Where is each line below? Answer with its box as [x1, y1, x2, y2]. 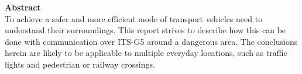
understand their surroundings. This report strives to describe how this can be [5, 24, 286, 36]
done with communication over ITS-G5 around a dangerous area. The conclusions [5, 35, 298, 47]
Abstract [5, 1, 41, 13]
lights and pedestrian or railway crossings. [5, 58, 155, 70]
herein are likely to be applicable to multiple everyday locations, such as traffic [5, 47, 287, 59]
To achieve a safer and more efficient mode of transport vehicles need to [5, 12, 263, 24]
